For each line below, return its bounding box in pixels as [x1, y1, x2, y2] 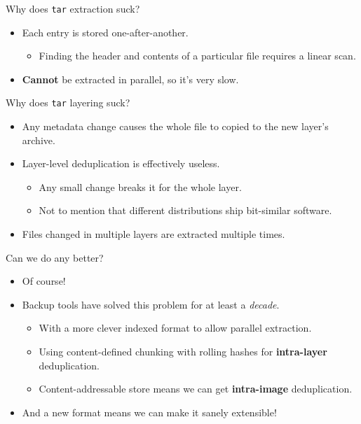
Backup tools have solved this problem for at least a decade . [22, 297, 280, 311]
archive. [22, 132, 55, 147]
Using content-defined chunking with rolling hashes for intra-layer [39, 344, 327, 359]
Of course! [22, 274, 66, 288]
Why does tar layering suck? [6, 95, 130, 110]
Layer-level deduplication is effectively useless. [22, 156, 220, 171]
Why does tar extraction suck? [6, 1, 140, 15]
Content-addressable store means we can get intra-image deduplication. [39, 381, 353, 396]
